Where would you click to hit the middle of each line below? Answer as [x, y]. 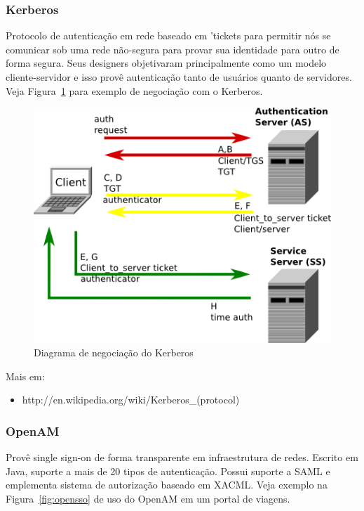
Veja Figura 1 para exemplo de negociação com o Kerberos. [134, 90]
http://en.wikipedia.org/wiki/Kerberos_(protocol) [131, 400]
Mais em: [25, 376]
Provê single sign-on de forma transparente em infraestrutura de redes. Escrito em [182, 457]
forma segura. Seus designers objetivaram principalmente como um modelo [166, 63]
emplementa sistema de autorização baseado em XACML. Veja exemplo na [167, 485]
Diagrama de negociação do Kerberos [114, 352]
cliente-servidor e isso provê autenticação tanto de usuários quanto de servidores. [179, 77]
